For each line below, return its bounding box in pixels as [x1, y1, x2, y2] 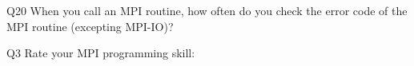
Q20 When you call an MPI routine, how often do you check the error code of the [6, 2, 408, 18]
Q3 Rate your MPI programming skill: [6, 45, 195, 61]
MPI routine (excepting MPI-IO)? [6, 17, 174, 34]
